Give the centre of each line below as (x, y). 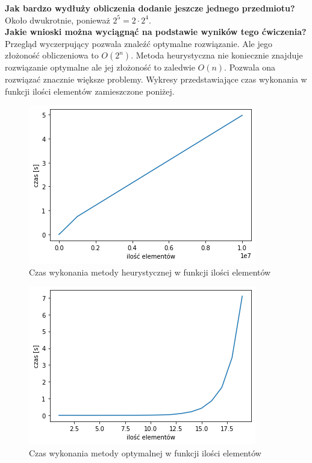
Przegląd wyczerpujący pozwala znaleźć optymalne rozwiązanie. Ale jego (139, 43)
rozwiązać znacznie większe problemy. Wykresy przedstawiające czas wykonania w (156, 79)
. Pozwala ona (250, 67)
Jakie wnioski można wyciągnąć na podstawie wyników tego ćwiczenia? (156, 32)
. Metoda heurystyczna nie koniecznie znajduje (217, 55)
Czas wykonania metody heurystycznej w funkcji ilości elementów (150, 272)
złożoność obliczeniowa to (52, 55)
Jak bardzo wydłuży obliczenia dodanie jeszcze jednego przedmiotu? (150, 8)
